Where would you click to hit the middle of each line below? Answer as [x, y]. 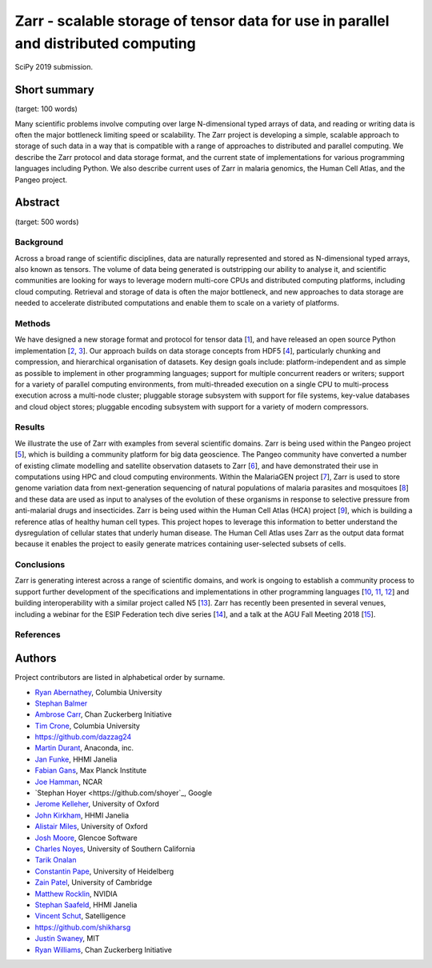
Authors [36, 659]
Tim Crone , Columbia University [87, 726]
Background [39, 242]
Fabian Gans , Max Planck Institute [91, 770]
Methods [33, 323]
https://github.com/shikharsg [83, 927]
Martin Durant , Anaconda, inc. [84, 748]
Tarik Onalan [56, 860]
